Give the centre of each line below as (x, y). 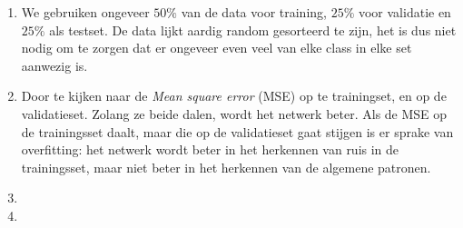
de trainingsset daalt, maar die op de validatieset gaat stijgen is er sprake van (237, 131)
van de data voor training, (254, 12)
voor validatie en (404, 12)
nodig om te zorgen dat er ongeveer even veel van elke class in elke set (217, 48)
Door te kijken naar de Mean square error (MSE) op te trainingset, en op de (234, 96)
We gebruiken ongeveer (85, 12)
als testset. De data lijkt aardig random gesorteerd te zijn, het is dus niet (253, 30)
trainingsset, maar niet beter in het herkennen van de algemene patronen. (226, 167)
